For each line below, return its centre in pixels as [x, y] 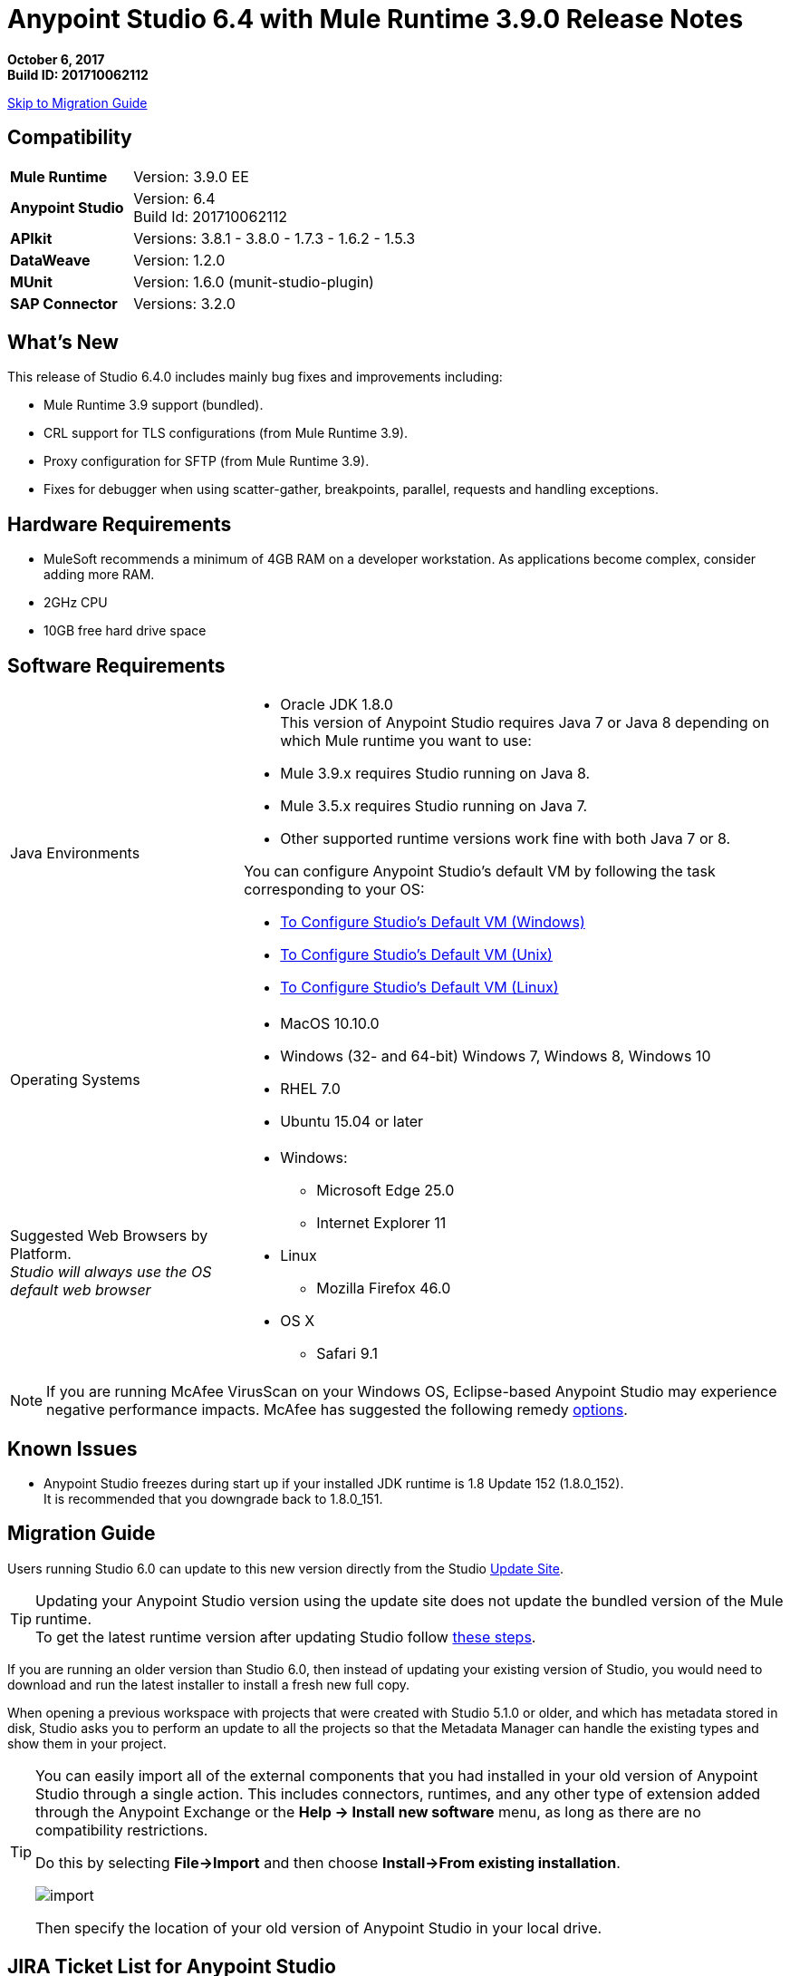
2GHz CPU [76, 603]
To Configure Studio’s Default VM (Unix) [416, 955]
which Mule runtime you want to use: [406, 741]
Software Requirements [116, 665]
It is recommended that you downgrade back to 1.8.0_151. [213, 1498]
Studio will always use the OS [111, 1272]
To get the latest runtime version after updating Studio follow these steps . [286, 1637]
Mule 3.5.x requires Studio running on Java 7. [434, 806]
